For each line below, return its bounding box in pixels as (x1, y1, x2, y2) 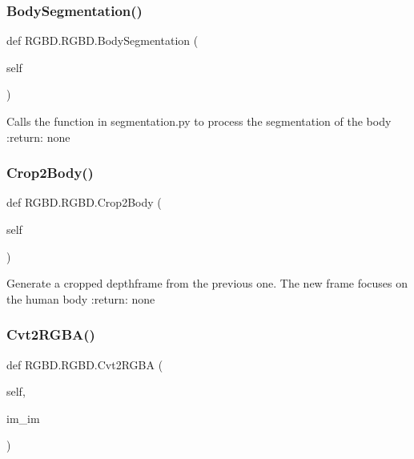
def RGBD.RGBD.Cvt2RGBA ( (6, 356, 163, 372)
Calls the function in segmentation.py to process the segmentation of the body (6, 113, 392, 129)
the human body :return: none (6, 290, 155, 307)
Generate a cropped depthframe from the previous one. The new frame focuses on (6, 275, 408, 292)
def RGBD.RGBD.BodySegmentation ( (6, 32, 199, 49)
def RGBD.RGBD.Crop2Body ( (6, 194, 162, 211)
